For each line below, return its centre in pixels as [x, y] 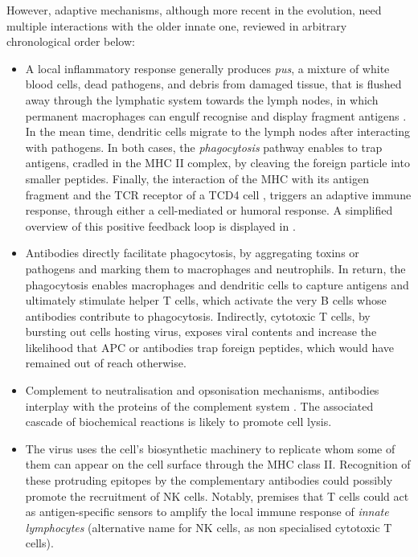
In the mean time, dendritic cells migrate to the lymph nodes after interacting [218, 131]
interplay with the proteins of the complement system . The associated [199, 405]
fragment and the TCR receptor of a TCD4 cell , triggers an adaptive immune [218, 194]
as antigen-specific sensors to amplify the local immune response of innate [207, 512]
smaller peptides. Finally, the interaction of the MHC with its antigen [197, 178]
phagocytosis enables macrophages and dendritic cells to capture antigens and [217, 284]
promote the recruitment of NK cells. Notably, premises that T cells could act [217, 496]
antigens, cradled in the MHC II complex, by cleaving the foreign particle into [217, 163]
